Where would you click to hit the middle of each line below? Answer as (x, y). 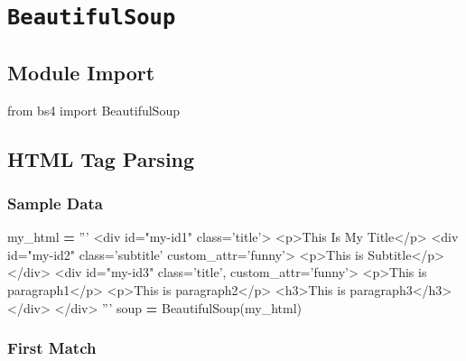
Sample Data (55, 203)
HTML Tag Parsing (101, 158)
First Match (52, 348)
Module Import (81, 72)
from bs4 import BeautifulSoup (93, 110)
